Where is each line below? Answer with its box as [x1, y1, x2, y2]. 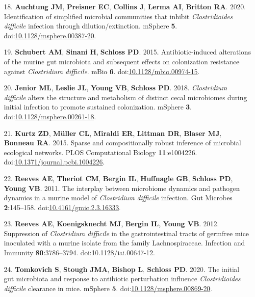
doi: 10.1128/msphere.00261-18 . [4, 111, 96, 121]
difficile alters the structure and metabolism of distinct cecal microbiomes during [4, 92, 247, 102]
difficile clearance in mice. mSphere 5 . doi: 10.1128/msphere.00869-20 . [4, 283, 212, 293]
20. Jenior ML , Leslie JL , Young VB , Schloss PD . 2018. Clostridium [4, 82, 227, 93]
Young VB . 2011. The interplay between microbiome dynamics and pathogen [4, 183, 240, 193]
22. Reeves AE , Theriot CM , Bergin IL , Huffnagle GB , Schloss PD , [4, 173, 233, 183]
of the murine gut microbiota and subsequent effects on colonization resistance [4, 56, 239, 66]
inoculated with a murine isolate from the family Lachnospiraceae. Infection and [4, 238, 245, 248]
